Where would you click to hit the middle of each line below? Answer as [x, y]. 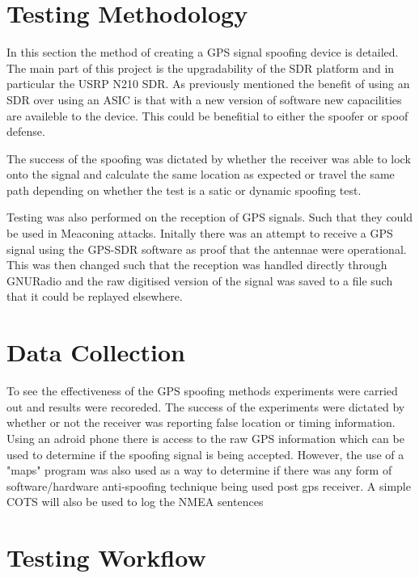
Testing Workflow [106, 557]
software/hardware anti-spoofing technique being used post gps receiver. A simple [209, 485]
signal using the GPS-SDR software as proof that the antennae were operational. [207, 249]
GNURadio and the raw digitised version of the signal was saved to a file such [200, 280]
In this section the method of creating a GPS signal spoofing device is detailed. [203, 52]
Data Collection [96, 352]
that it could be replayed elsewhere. [95, 296]
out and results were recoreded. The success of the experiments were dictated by [206, 406]
